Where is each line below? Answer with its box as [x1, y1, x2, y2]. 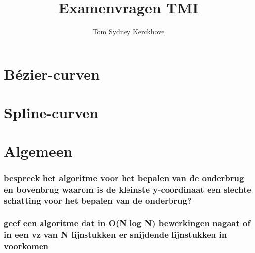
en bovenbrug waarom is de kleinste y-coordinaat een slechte [4, 183, 251, 195]
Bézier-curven [4, 63, 100, 84]
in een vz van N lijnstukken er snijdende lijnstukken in [4, 228, 227, 241]
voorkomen [4, 240, 49, 252]
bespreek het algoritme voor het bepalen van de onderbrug [4, 171, 244, 184]
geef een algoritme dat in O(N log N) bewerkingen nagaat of [4, 217, 251, 229]
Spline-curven [4, 102, 99, 123]
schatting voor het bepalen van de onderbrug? [4, 194, 192, 207]
